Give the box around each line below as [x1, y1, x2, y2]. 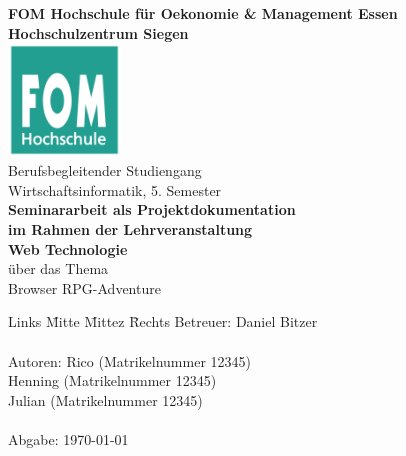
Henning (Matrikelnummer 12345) [8, 370, 217, 391]
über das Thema [8, 258, 109, 279]
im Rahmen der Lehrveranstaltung [8, 218, 253, 239]
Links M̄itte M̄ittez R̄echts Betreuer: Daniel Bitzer [8, 311, 318, 332]
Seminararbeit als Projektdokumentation [8, 199, 296, 220]
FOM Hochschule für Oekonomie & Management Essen [8, 3, 398, 23]
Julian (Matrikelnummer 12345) [8, 389, 203, 410]
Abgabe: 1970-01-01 [8, 428, 129, 449]
